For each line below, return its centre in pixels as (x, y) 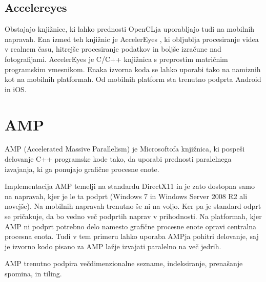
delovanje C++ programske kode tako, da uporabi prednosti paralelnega (118, 159)
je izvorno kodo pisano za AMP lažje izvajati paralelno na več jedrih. (113, 246)
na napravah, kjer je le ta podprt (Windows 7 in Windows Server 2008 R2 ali (126, 196)
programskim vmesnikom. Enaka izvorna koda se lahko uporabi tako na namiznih (133, 69)
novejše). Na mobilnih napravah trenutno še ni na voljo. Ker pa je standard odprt (133, 206)
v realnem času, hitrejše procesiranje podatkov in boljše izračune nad (113, 49)
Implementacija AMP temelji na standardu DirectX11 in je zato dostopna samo (130, 186)
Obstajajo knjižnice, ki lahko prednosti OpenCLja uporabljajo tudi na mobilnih (130, 29)
